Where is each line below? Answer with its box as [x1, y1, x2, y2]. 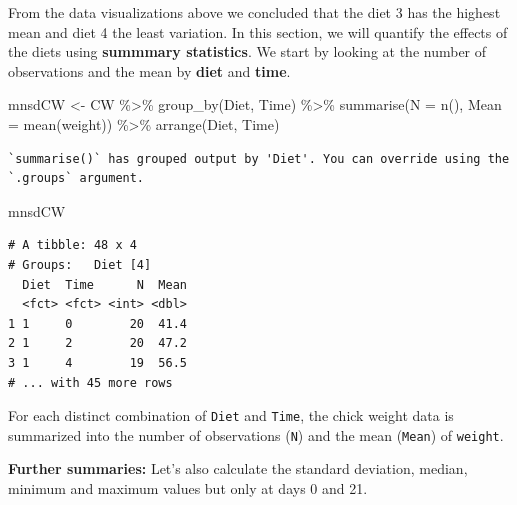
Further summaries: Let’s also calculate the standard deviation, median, [8, 458, 468, 479]
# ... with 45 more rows [8, 375, 173, 390]
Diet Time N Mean [22, 277, 187, 292]
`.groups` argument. [8, 171, 145, 186]
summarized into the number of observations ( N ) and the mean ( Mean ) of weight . [8, 424, 504, 445]
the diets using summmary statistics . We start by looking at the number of [8, 41, 487, 62]
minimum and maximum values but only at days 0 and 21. [8, 478, 368, 498]
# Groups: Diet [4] [8, 257, 152, 272]
